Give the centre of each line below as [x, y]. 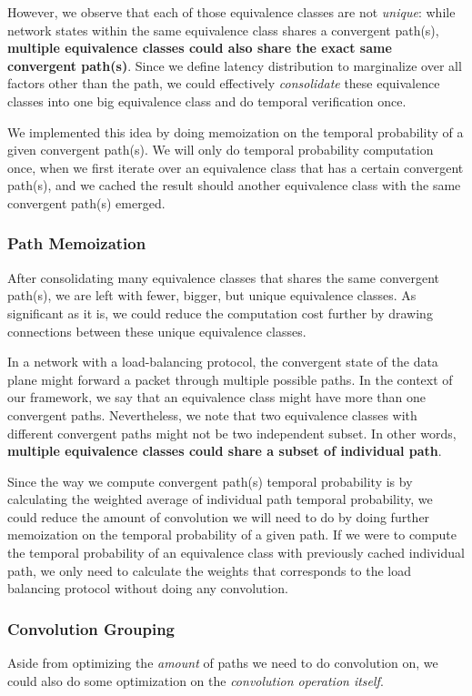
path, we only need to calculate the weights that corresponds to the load [210, 570]
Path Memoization [77, 243]
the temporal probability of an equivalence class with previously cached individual [236, 553]
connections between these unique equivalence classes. [157, 331]
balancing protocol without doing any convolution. [148, 588]
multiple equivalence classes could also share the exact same [200, 48]
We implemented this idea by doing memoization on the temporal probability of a [236, 131]
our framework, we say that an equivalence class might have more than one [216, 397]
